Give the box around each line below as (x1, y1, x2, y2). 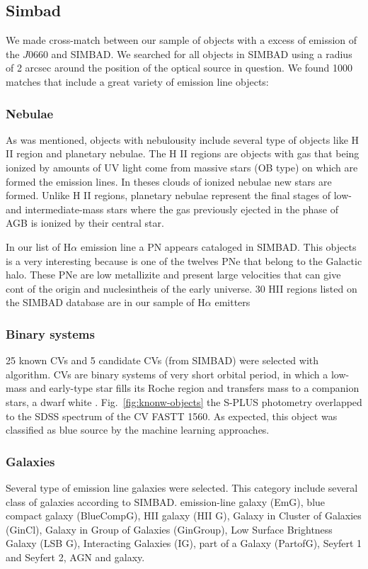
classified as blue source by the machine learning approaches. (6, 422, 270, 437)
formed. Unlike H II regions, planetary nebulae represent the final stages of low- (6, 188, 352, 203)
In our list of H (6, 239, 71, 254)
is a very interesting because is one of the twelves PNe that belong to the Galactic (6, 253, 362, 268)
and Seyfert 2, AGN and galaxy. (6, 549, 145, 564)
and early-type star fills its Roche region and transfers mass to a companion (30, 381, 360, 395)
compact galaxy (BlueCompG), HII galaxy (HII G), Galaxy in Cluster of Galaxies (6, 508, 362, 523)
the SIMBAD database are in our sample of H (6, 295, 205, 310)
